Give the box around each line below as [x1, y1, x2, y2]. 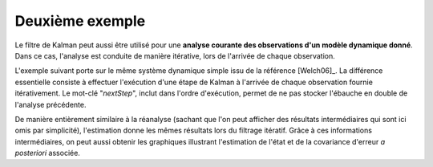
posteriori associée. [14, 149, 80, 158]
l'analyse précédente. [14, 100, 87, 109]
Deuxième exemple [14, 12, 146, 30]
